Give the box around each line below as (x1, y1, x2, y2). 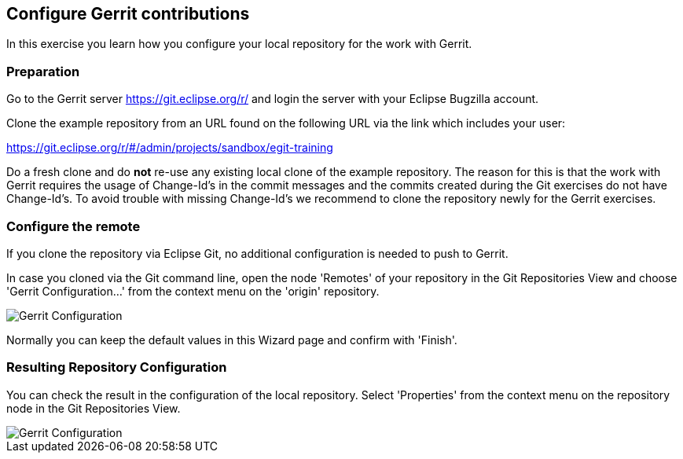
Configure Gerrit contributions (6, 4, 250, 24)
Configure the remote (6, 218, 141, 234)
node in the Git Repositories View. (6, 401, 181, 415)
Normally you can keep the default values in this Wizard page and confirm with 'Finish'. (6, 332, 457, 347)
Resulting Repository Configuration (6, 359, 227, 376)
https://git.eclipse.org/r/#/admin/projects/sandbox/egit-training (6, 141, 333, 155)
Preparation (6, 63, 80, 79)
